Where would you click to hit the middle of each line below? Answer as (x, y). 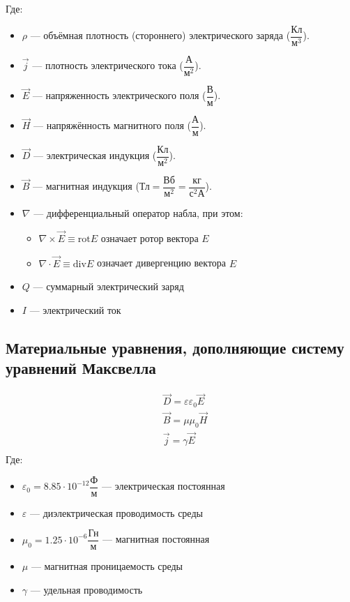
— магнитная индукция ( (86, 186)
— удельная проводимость (86, 589)
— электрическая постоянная (163, 486)
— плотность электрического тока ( (108, 65)
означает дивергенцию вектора (161, 263)
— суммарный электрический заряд (108, 286)
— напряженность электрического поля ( (119, 95)
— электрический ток (75, 309)
